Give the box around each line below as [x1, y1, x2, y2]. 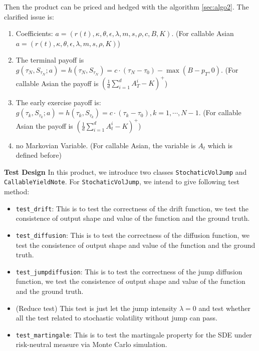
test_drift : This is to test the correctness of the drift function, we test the [16, 203, 248, 213]
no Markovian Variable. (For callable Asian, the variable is [16, 140, 196, 150]
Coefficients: [16, 28, 53, 39]
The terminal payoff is [16, 55, 84, 65]
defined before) [16, 150, 62, 160]
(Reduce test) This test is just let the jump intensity [16, 302, 177, 313]
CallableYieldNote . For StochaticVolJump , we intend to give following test [4, 176, 239, 187]
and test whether [198, 302, 250, 313]
